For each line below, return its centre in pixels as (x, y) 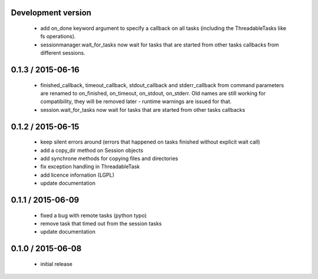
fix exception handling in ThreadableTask (90, 167)
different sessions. (63, 53)
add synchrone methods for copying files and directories (109, 158)
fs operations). (58, 36)
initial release (57, 264)
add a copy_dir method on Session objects (92, 150)
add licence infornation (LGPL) (77, 175)
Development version (51, 13)
